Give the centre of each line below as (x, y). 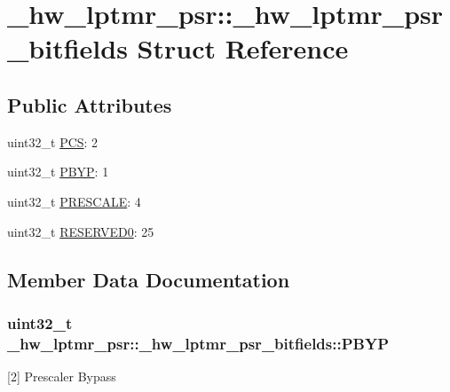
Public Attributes (90, 104)
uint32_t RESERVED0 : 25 (81, 231)
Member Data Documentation (149, 279)
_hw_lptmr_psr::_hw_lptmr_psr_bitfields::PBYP (198, 343)
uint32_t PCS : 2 (53, 141)
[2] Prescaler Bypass (62, 376)
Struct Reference (243, 48)
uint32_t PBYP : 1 (58, 172)
